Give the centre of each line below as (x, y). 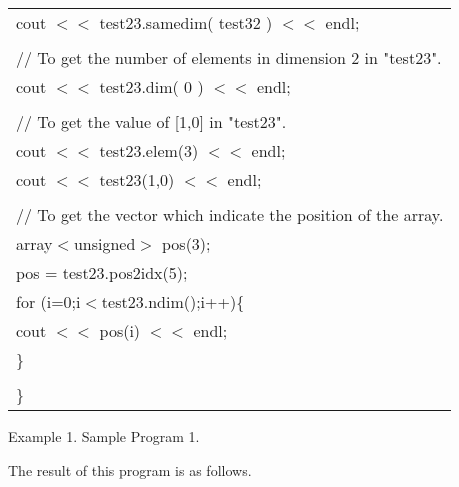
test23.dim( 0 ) (151, 86)
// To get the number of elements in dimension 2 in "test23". (229, 57)
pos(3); (186, 243)
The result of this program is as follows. (130, 469)
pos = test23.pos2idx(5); (102, 272)
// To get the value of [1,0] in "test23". (151, 121)
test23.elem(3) (149, 150)
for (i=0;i (48, 301)
